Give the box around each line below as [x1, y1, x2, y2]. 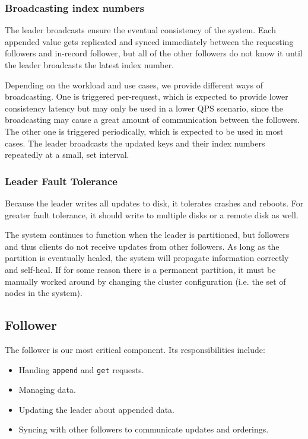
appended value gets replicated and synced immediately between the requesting [5, 35, 294, 47]
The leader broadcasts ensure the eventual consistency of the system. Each [5, 24, 276, 36]
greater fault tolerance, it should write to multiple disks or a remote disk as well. [5, 208, 299, 221]
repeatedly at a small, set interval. [5, 148, 129, 161]
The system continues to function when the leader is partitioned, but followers [5, 228, 290, 241]
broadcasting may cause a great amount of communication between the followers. [5, 113, 300, 126]
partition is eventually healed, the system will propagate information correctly [5, 252, 289, 264]
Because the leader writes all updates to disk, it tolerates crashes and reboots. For [5, 196, 304, 209]
